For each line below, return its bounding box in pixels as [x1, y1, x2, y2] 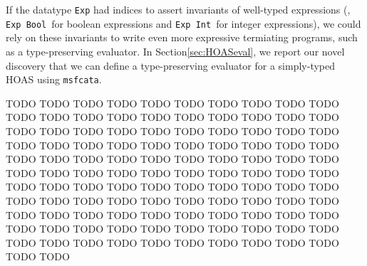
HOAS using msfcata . [6, 72, 102, 87]
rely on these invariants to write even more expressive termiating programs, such [6, 30, 358, 45]
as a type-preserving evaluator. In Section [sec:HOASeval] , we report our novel [6, 43, 345, 58]
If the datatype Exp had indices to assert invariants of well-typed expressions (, [6, 2, 351, 16]
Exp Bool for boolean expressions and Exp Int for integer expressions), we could [6, 16, 361, 31]
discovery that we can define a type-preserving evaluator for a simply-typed [6, 58, 336, 73]
